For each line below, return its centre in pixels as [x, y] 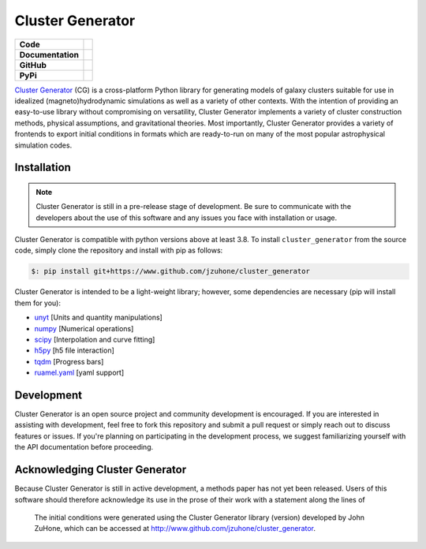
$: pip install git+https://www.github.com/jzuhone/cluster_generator [171, 271]
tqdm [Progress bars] [69, 361]
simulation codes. [43, 145]
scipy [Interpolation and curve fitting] [95, 340]
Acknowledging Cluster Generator [101, 470]
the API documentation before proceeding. [84, 447]
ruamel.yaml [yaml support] [79, 373]
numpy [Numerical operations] [84, 328]
